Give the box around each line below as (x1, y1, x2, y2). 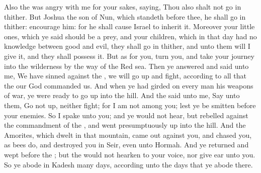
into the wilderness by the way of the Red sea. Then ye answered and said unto (4, 60, 249, 71)
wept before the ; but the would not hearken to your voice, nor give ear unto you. (4, 149, 255, 159)
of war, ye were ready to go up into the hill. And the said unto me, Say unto (4, 90, 240, 101)
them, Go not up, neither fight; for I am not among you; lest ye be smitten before (4, 100, 256, 110)
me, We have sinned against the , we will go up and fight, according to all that (4, 70, 247, 81)
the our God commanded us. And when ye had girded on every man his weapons (4, 80, 253, 91)
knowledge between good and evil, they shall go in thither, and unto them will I (4, 41, 250, 51)
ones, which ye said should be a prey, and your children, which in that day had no (4, 31, 257, 41)
